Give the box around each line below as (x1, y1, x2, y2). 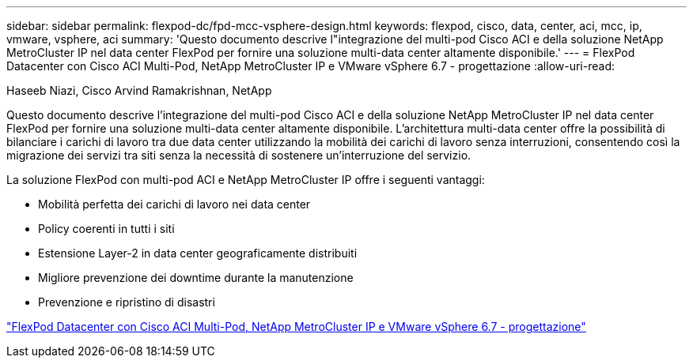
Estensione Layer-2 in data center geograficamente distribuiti (38, 246, 358, 260)
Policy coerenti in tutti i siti (38, 222, 175, 235)
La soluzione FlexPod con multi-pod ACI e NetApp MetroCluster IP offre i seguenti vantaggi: (6, 173, 485, 186)
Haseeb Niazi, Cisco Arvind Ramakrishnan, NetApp (6, 84, 272, 97)
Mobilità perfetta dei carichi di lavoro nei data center (38, 197, 311, 211)
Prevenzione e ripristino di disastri (38, 295, 215, 309)
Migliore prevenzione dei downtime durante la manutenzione (38, 271, 354, 284)
